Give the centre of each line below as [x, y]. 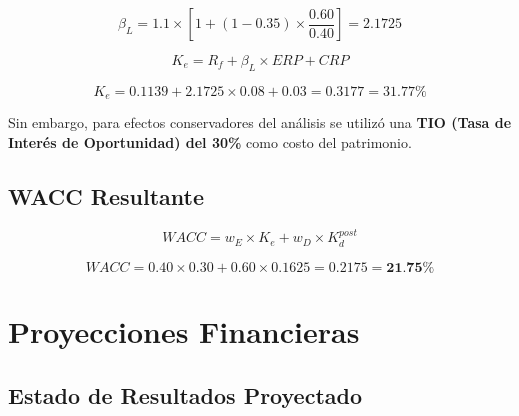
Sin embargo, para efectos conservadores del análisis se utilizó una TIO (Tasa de [260, 122]
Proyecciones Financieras [184, 331]
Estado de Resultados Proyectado [185, 394]
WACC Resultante [106, 195]
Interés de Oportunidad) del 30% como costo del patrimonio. [210, 141]
